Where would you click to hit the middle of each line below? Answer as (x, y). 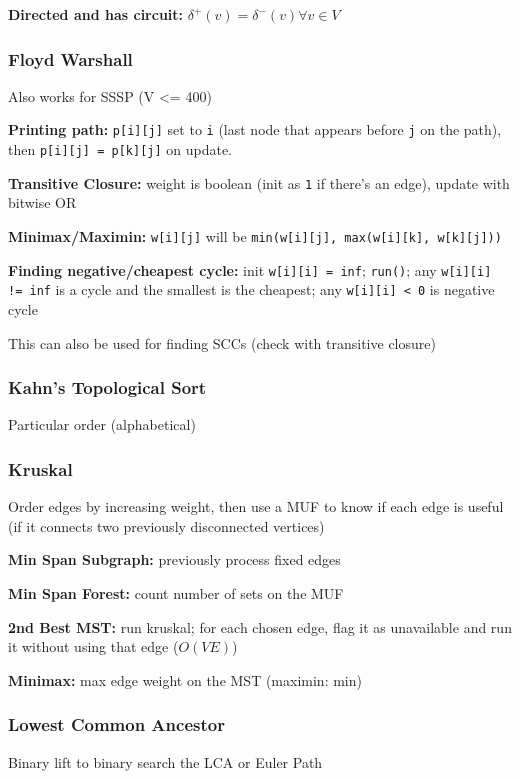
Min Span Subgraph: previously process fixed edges (174, 559)
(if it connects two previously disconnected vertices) (166, 525)
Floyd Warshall (70, 58)
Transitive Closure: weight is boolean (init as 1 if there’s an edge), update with (259, 182)
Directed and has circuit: (96, 14)
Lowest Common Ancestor (116, 724)
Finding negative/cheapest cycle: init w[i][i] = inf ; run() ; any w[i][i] (250, 269)
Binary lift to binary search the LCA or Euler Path (165, 761)
